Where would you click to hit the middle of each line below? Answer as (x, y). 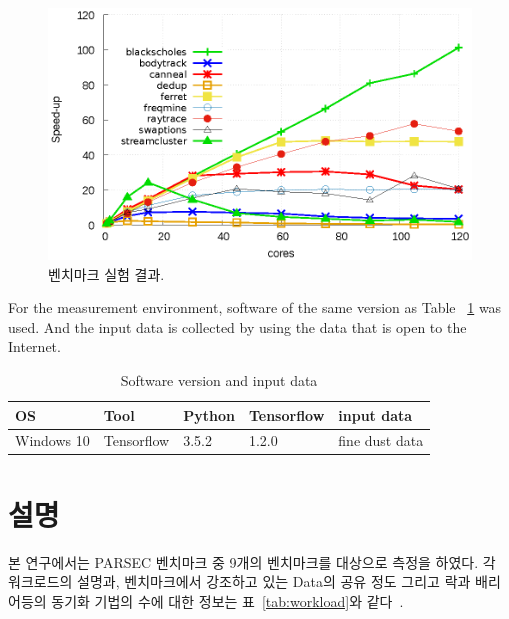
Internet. (34, 346)
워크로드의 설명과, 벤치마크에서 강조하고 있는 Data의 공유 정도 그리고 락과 (239, 581)
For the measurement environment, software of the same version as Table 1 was (255, 307)
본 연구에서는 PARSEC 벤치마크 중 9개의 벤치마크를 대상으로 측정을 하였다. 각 (252, 561)
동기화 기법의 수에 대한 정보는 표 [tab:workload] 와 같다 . (227, 600)
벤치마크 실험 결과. (106, 273)
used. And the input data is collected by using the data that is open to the (237, 326)
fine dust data (381, 440)
